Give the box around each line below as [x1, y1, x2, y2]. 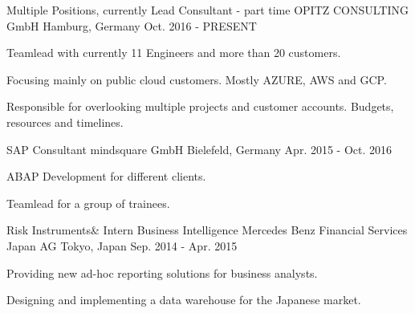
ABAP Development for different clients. [6, 168, 206, 185]
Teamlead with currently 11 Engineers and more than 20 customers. [6, 44, 341, 61]
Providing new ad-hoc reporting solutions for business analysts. [6, 264, 318, 281]
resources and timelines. [6, 113, 124, 130]
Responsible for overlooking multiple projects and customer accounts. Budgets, [6, 98, 394, 115]
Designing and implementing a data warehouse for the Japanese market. [6, 291, 361, 308]
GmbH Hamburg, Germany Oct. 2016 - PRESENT [6, 17, 257, 34]
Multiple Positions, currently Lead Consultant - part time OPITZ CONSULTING [6, 2, 409, 18]
